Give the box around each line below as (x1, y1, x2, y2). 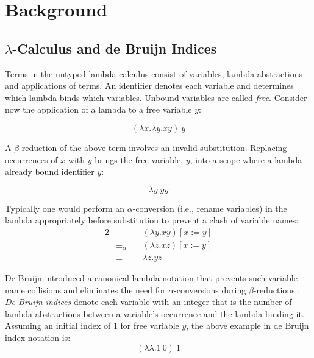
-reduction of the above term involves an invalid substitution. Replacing (19, 141, 287, 153)
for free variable (120, 319, 179, 332)
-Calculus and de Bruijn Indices (12, 38, 217, 57)
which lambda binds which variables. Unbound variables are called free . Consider (5, 91, 307, 104)
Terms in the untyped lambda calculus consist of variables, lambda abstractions (5, 67, 302, 80)
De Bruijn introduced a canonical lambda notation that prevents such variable (5, 272, 298, 284)
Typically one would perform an (5, 202, 125, 214)
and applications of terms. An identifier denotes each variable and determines (5, 79, 294, 92)
